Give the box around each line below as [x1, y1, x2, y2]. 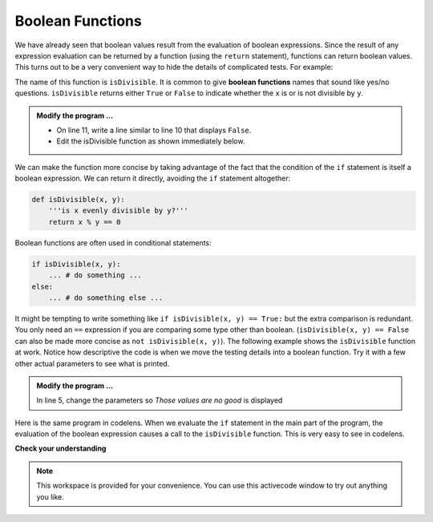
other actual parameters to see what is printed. [14, 358, 170, 368]
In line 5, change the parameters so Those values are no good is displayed [36, 395, 283, 405]
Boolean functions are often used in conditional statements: [14, 237, 212, 248]
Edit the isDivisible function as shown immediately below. [56, 136, 245, 146]
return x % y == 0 [48, 217, 121, 226]
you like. [36, 492, 64, 501]
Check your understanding [14, 443, 107, 453]
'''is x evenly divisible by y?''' [48, 206, 188, 216]
